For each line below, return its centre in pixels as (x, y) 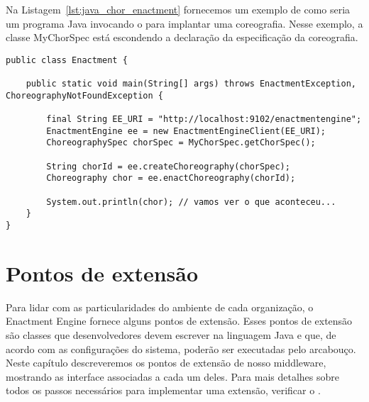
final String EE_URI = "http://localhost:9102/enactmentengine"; (204, 119)
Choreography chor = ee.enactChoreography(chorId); (171, 178)
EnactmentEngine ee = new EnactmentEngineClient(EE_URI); (186, 131)
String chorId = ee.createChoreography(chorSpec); (168, 166)
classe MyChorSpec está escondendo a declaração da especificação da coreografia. (182, 37)
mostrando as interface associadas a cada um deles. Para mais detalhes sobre (172, 376)
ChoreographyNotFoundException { (84, 95)
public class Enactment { (67, 60)
